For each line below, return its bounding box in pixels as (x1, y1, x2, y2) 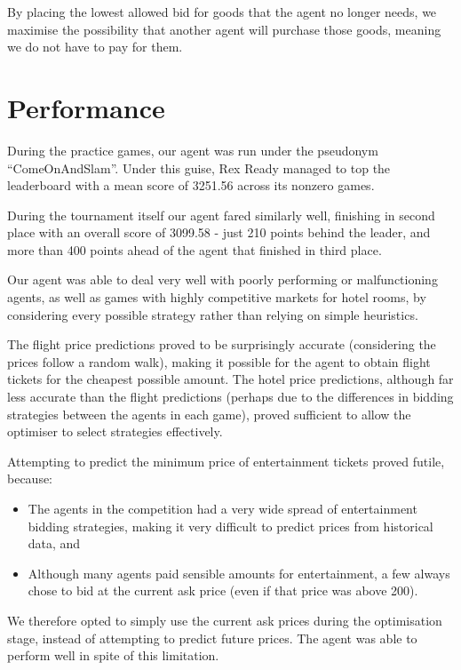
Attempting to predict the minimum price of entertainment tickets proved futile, (7, 451, 445, 470)
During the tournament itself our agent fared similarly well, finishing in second (7, 205, 435, 224)
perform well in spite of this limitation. (7, 646, 219, 665)
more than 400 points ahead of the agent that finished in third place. (7, 240, 382, 259)
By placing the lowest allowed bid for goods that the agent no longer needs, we (7, 3, 437, 20)
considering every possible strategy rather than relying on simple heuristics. (7, 305, 418, 323)
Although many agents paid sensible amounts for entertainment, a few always (28, 563, 450, 582)
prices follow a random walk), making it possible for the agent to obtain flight (7, 352, 431, 371)
